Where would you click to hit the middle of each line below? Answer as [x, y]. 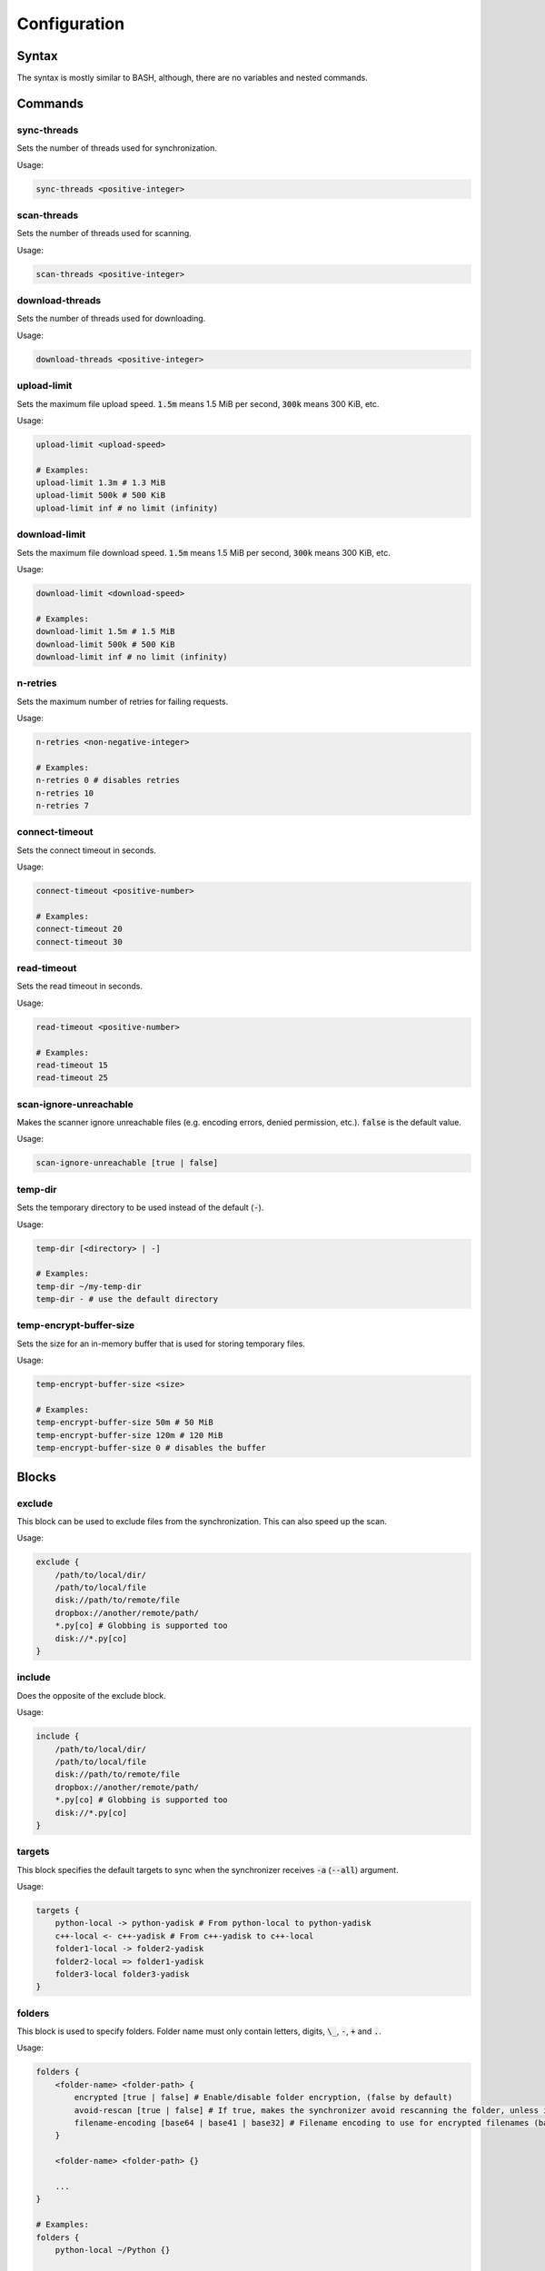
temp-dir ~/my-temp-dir [89, 1286]
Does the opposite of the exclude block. [92, 1695]
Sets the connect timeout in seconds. [86, 850]
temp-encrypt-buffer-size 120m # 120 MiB [129, 1435]
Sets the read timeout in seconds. [79, 987]
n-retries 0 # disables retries [108, 780]
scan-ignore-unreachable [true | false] [127, 1163]
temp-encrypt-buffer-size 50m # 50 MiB [124, 1423]
